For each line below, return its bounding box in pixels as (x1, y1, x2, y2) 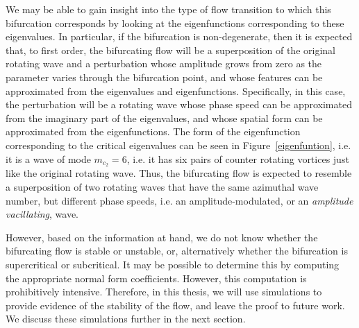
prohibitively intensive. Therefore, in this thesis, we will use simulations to (6, 284, 322, 299)
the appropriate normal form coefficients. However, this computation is (6, 270, 307, 285)
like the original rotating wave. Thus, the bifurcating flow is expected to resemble (6, 166, 352, 180)
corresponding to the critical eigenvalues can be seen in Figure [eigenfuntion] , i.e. (6, 137, 351, 152)
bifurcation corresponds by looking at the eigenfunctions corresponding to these (6, 15, 344, 30)
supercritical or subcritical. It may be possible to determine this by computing (6, 257, 340, 271)
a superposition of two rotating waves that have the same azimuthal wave (6, 179, 319, 193)
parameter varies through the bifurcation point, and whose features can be (6, 69, 323, 84)
